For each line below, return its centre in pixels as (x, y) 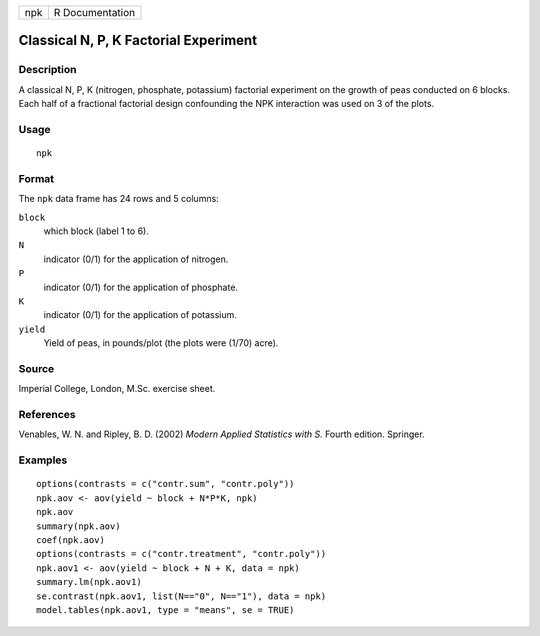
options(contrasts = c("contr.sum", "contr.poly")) (165, 484)
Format (36, 178)
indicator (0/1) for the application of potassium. (140, 315)
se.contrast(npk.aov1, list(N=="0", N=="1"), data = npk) (181, 596)
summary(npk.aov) (78, 526)
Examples (43, 460)
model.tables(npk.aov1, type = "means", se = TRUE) (165, 609)
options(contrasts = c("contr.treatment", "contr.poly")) (181, 554)
